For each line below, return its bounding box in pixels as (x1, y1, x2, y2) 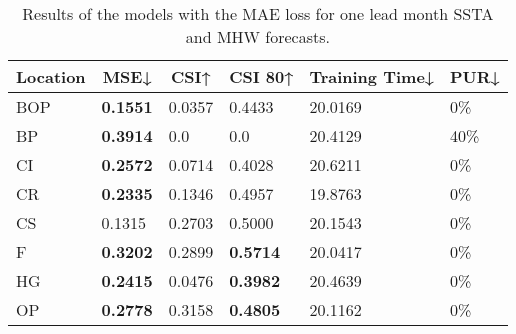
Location (16, 65, 86, 88)
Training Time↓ (309, 65, 435, 88)
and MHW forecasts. (185, 25, 330, 48)
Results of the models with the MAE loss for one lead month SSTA (22, 2, 494, 25)
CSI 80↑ (229, 65, 294, 88)
